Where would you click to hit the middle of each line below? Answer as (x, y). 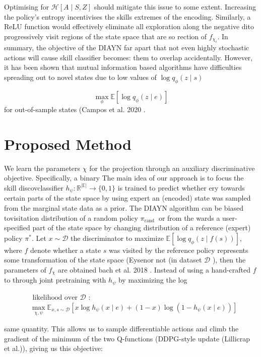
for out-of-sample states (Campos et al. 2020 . (75, 109)
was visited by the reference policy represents (179, 250)
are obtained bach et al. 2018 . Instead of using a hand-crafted (154, 269)
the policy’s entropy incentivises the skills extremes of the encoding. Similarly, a (127, 16)
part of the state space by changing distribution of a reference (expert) (142, 228)
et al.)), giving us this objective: (53, 348)
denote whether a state (66, 250)
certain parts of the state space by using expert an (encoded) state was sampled (127, 198)
